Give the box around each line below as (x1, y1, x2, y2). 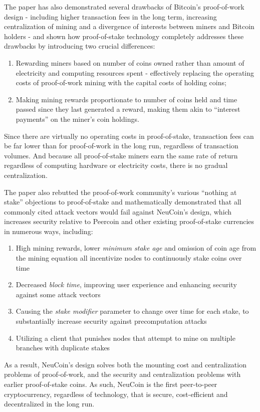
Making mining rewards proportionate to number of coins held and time (16, 94, 237, 104)
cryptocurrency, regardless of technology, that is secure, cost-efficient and (4, 388, 228, 399)
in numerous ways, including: (4, 226, 93, 236)
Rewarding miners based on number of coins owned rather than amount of (16, 57, 244, 68)
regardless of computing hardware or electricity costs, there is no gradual (4, 160, 228, 170)
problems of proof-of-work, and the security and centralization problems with (4, 369, 241, 379)
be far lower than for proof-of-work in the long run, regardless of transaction (4, 140, 238, 151)
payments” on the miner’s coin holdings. (16, 113, 139, 124)
